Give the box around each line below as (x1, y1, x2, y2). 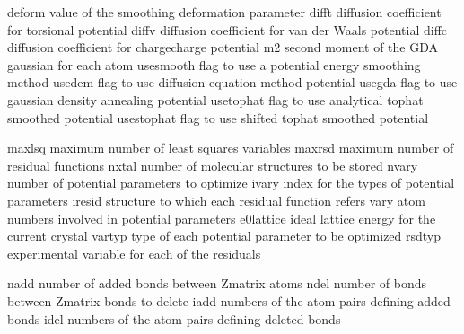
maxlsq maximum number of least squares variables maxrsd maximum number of (7, 138, 454, 157)
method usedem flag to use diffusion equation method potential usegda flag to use (7, 73, 458, 92)
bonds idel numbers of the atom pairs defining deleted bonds (7, 309, 341, 328)
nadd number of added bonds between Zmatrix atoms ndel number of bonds (7, 274, 427, 293)
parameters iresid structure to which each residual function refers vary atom (7, 190, 425, 209)
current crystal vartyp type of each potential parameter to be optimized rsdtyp (7, 226, 442, 245)
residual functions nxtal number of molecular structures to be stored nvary (7, 155, 418, 174)
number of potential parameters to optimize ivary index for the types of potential (7, 173, 455, 192)
